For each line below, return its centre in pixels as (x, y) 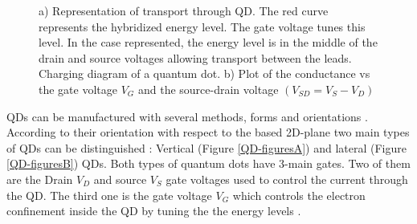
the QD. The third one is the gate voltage (109, 195)
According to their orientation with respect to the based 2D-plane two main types (208, 132)
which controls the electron (299, 195)
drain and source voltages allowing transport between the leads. (195, 57)
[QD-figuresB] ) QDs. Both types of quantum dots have (141, 163)
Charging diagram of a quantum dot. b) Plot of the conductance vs (204, 73)
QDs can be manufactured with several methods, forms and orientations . (187, 116)
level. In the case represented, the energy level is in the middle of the (208, 42)
